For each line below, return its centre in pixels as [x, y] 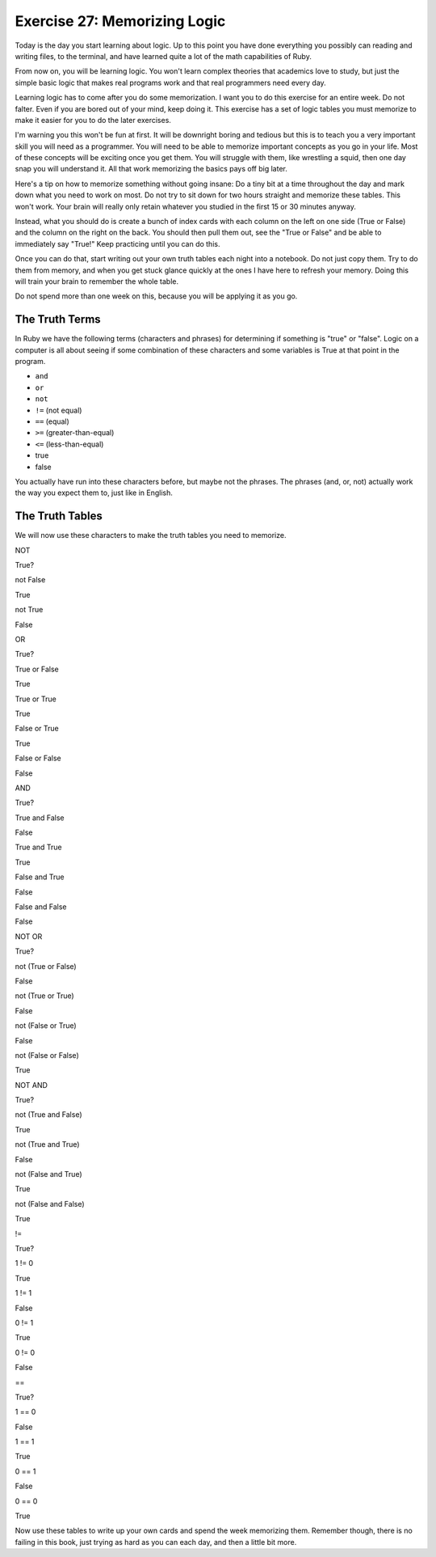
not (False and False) [50, 1204]
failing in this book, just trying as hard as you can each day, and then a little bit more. [156, 1542]
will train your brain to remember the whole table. [97, 281]
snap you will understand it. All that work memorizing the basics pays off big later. [151, 169]
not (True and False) [48, 1115]
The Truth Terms [58, 319]
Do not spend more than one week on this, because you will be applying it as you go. [156, 296]
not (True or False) [46, 966]
